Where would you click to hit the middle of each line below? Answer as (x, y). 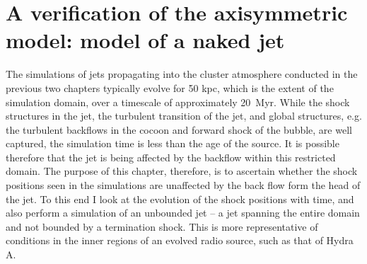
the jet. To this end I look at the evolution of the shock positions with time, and (180, 199)
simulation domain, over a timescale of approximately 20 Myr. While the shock (178, 102)
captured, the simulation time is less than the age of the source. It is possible (173, 143)
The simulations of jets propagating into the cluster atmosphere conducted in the (182, 74)
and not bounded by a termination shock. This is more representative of (162, 226)
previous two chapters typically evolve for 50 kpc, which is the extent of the (170, 87)
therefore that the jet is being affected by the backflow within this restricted (171, 157)
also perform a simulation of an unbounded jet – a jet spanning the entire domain (183, 213)
